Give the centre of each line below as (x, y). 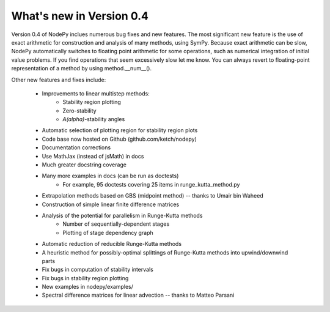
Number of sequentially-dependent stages (116, 224)
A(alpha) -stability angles (94, 119)
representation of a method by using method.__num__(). (82, 69)
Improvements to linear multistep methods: (96, 93)
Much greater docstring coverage (84, 165)
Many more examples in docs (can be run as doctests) (110, 176)
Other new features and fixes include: (59, 80)
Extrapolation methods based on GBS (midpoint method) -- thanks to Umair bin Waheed (152, 196)
